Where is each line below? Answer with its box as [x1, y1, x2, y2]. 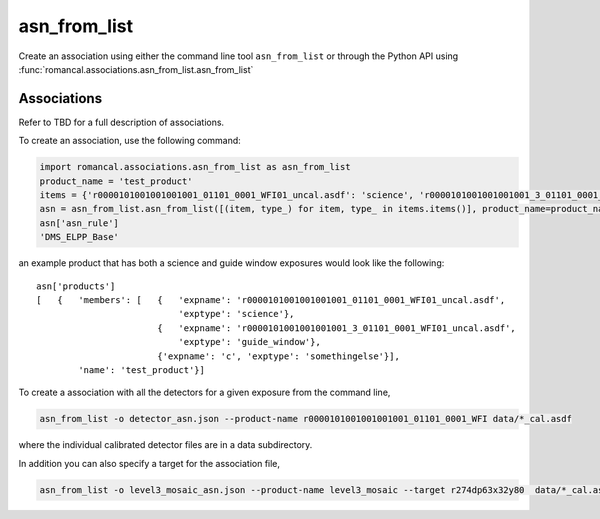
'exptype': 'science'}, [178, 308, 295, 320]
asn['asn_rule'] [39, 217, 120, 229]
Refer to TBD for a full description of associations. [18, 116, 225, 128]
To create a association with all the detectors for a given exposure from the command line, [18, 386, 391, 399]
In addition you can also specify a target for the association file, [18, 457, 280, 469]
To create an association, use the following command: [18, 135, 242, 147]
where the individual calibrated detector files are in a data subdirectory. [18, 439, 313, 451]
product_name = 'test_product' [39, 175, 194, 187]
